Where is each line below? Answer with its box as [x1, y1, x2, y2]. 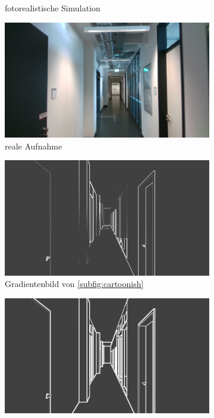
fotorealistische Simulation [5, 2, 100, 14]
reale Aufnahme [5, 139, 62, 152]
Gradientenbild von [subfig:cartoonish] [5, 277, 144, 290]
